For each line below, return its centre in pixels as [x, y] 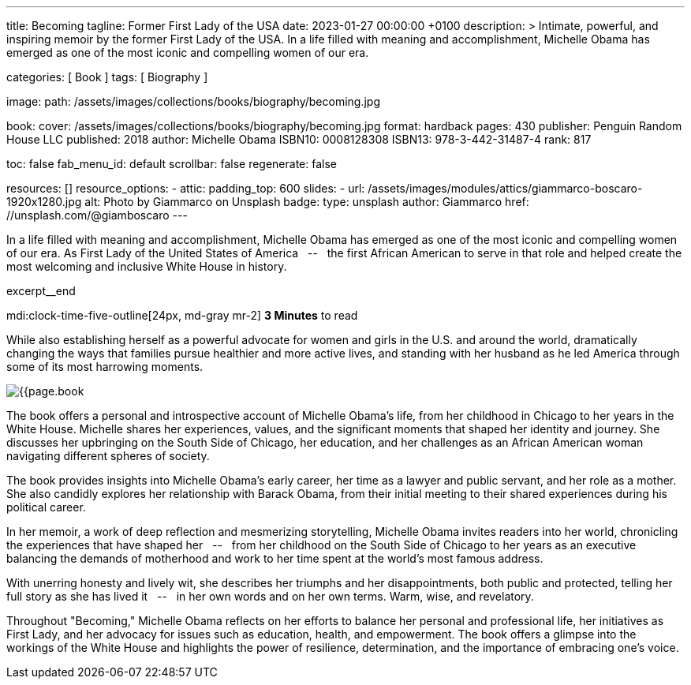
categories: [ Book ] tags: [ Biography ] [107, 77]
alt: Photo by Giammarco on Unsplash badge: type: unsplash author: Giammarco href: [307, 202]
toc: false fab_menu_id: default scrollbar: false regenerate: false [172, 164]
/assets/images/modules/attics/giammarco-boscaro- [505, 188]
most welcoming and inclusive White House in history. [147, 266]
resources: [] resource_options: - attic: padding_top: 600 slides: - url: [186, 188]
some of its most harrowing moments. [105, 367]
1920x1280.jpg [44, 202]
